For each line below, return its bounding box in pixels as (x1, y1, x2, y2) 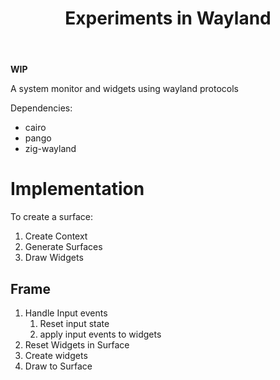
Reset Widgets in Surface (24, 338, 130, 351)
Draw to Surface (24, 360, 93, 372)
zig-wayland (24, 143, 77, 155)
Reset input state (39, 317, 110, 329)
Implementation (10, 178, 145, 201)
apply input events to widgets (39, 328, 162, 340)
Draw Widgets (24, 252, 84, 264)
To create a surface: (10, 211, 93, 223)
